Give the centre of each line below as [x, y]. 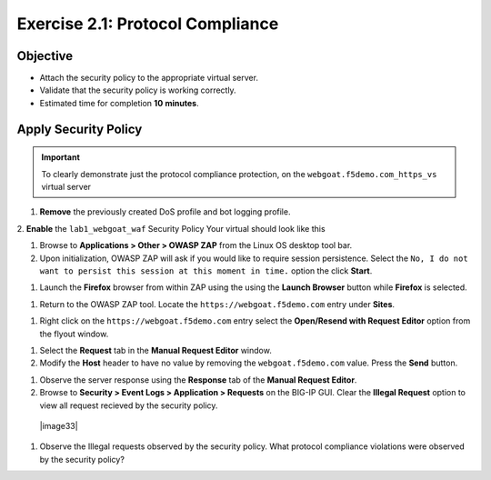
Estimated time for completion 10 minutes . [119, 103]
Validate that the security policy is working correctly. [138, 90]
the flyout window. [74, 334]
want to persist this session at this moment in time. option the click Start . [206, 270]
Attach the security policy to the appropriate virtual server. [149, 78]
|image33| [59, 425]
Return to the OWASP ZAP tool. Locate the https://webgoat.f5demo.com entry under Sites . [217, 304]
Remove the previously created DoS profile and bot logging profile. [165, 212]
